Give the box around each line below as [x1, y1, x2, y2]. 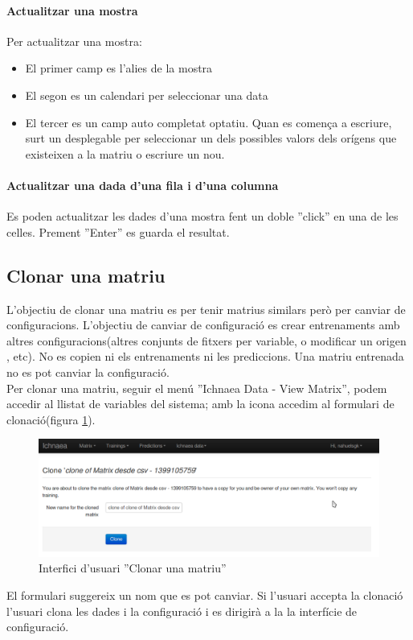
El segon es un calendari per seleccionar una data [25, 86, 268, 103]
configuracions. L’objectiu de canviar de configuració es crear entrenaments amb [6, 316, 400, 333]
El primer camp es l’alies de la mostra [25, 60, 213, 76]
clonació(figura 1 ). [6, 411, 96, 427]
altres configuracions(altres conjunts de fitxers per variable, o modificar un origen [6, 332, 407, 349]
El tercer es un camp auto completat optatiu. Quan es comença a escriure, [25, 114, 392, 130]
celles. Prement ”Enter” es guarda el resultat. [6, 223, 230, 240]
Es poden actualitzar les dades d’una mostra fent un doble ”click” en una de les [6, 208, 399, 225]
